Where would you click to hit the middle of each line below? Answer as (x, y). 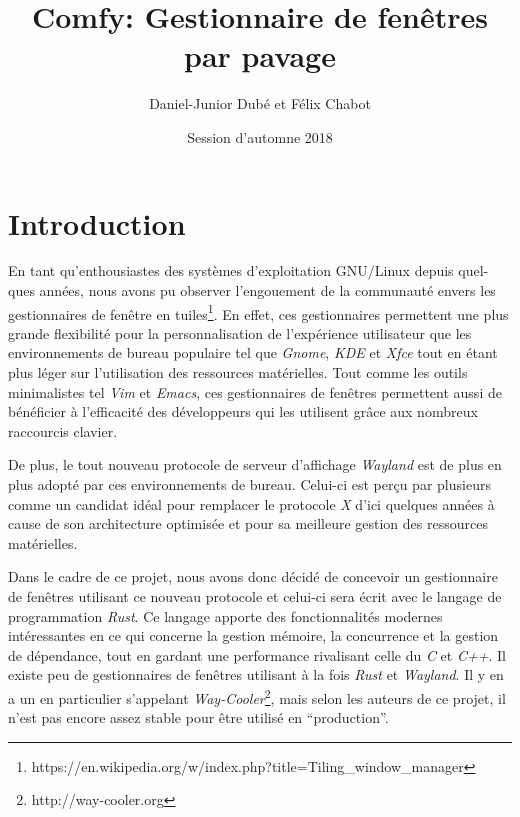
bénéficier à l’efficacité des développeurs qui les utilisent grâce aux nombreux (243, 411)
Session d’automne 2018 (260, 136)
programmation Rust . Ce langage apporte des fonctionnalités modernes (225, 615)
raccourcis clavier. (63, 430)
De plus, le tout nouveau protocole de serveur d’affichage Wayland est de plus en (255, 464)
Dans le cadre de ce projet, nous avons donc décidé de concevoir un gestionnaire (253, 576)
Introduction (97, 222)
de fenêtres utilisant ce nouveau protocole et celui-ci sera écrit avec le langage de (255, 596)
